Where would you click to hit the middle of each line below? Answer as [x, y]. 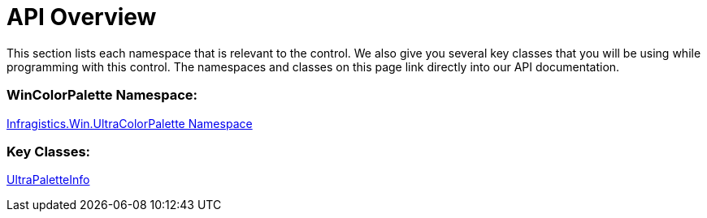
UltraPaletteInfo [48, 180]
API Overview [82, 17]
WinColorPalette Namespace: [102, 95]
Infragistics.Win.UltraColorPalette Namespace [130, 123]
